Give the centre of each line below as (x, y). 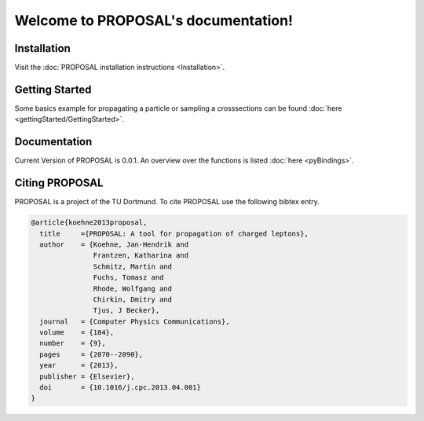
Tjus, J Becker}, (126, 311)
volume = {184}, (77, 333)
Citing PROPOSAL (59, 183)
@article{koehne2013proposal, (89, 223)
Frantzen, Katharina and (141, 256)
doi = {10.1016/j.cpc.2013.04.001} (121, 388)
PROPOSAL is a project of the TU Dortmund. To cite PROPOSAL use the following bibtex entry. (167, 202)
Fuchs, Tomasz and (128, 278)
